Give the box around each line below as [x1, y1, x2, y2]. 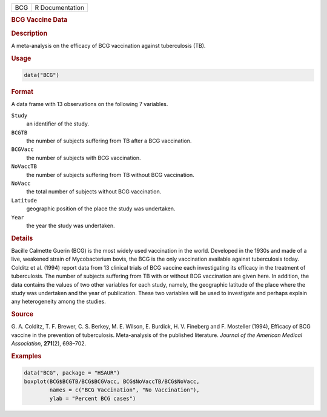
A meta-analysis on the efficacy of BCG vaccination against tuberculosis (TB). [11, 42, 206, 49]
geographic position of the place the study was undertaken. [26, 205, 176, 212]
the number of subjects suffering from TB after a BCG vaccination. [26, 137, 192, 144]
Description [11, 29, 48, 38]
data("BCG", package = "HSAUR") [24, 370, 121, 376]
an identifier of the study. [26, 120, 90, 127]
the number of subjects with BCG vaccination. [26, 154, 142, 161]
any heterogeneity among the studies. [11, 298, 106, 305]
